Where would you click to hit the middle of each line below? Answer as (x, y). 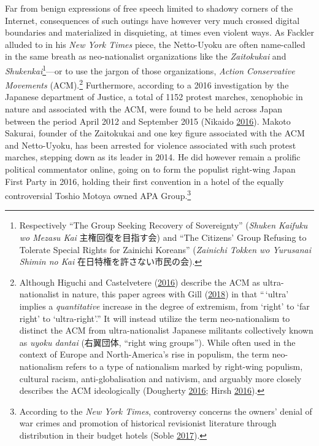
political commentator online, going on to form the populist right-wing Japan (150, 169)
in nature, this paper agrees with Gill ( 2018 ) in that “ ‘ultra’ (175, 294)
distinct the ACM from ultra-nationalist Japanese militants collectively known (166, 330)
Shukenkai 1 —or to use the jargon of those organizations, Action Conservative (150, 69)
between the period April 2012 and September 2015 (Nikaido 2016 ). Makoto (148, 121)
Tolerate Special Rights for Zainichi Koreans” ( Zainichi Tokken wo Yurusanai (165, 249)
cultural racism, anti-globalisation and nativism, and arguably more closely (160, 378)
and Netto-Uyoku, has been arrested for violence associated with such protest (151, 145)
